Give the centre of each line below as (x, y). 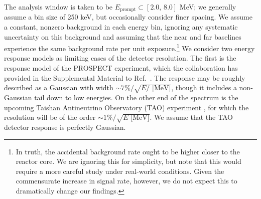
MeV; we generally (208, 7)
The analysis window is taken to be (58, 7)
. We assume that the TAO (191, 117)
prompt (128, 10)
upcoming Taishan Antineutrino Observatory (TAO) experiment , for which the (126, 107)
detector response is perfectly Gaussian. (65, 127)
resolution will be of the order (50, 117)
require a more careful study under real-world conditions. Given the (120, 171)
